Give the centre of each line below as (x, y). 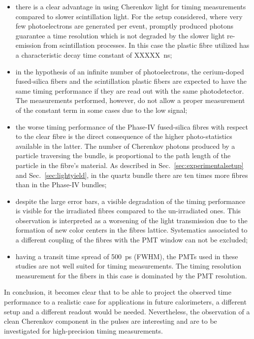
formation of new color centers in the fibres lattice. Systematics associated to (131, 230)
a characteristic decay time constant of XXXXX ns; (94, 54)
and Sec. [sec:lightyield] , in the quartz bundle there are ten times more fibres (132, 175)
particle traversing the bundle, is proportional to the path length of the (123, 155)
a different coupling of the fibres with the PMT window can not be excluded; (132, 240)
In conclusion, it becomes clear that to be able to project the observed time (118, 292)
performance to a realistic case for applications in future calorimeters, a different (125, 302)
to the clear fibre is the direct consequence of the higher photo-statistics (124, 136)
